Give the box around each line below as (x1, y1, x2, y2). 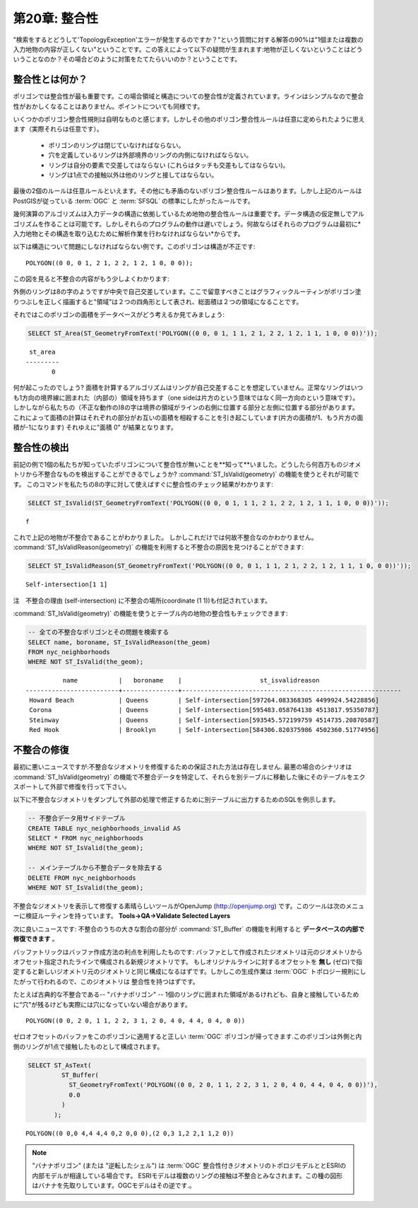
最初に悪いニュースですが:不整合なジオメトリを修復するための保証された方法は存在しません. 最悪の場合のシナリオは (13, 762, 352, 771)
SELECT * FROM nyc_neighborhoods (28, 835, 144, 842)
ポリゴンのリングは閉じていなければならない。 (48, 141, 185, 149)
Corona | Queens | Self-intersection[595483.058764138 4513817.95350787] (29, 706, 379, 714)
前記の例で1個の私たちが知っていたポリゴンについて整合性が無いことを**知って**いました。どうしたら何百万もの (13, 460, 342, 468)
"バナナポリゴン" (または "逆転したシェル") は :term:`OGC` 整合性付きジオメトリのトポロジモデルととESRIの (32, 1161, 346, 1170)
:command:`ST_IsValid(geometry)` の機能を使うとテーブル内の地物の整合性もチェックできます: (13, 609, 289, 618)
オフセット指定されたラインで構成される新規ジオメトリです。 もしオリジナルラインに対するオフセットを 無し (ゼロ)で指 (13, 957, 363, 965)
